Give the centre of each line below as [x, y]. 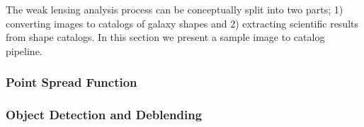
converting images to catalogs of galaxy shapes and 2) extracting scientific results [182, 23]
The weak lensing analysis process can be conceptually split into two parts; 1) [175, 9]
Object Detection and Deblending [104, 115]
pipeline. [24, 50]
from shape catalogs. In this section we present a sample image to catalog [165, 37]
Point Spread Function [72, 82]
